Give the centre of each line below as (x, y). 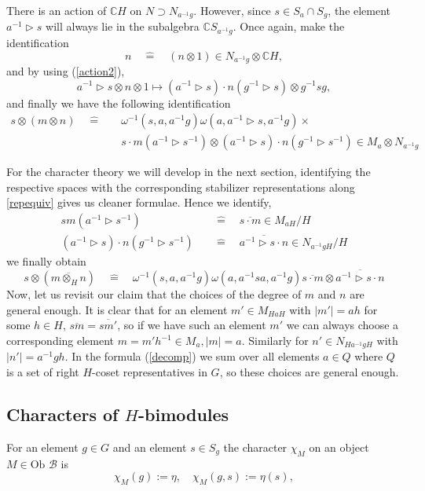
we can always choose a (343, 325)
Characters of (62, 414)
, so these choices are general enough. (309, 372)
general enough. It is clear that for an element (117, 309)
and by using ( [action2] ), (66, 70)
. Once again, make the (289, 26)
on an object (339, 447)
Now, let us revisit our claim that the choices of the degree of (154, 294)
